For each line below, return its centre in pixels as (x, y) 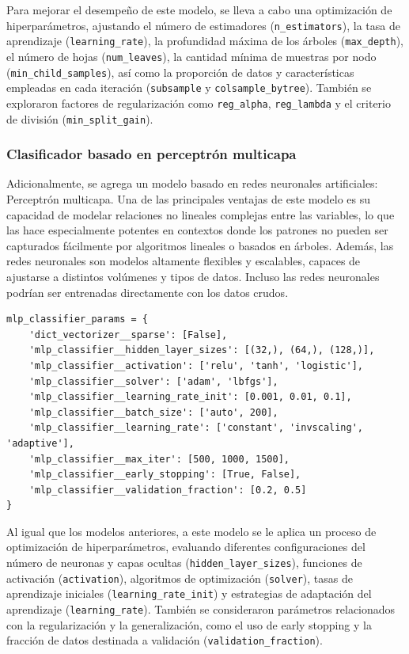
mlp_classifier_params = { (77, 319)
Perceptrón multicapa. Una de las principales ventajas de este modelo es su (189, 199)
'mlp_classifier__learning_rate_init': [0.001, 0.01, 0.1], (190, 397)
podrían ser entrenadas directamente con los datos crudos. (148, 292)
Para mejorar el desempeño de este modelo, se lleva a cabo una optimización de (199, 10)
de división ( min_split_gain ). (80, 118)
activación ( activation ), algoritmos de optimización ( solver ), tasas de (180, 578)
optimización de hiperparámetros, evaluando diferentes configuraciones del (186, 547)
